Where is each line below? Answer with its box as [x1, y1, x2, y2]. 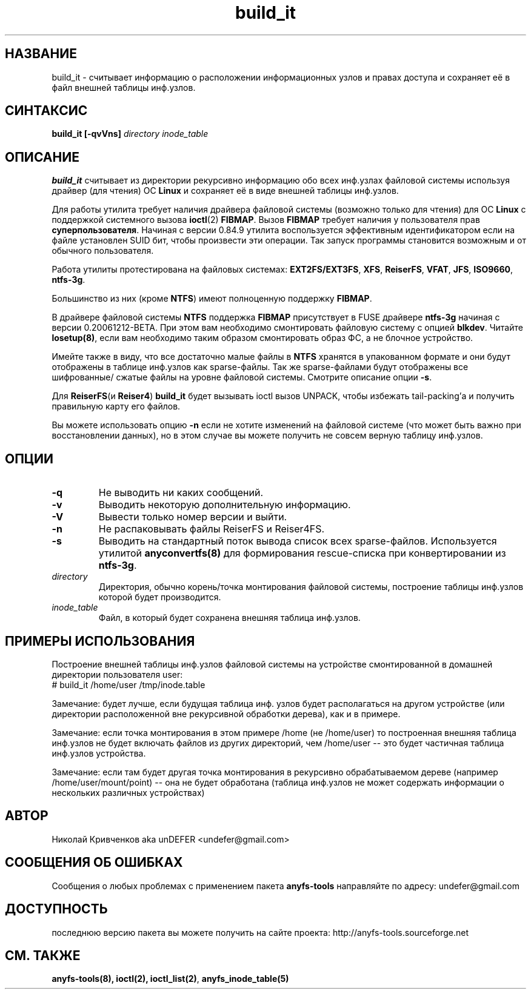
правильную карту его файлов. [52, 401, 181, 412]
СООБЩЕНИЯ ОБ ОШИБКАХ [5, 855, 183, 870]
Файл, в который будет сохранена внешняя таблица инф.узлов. [98, 612, 361, 623]
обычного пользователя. [52, 245, 154, 256]
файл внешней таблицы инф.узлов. [52, 82, 196, 93]
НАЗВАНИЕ [5, 46, 77, 62]
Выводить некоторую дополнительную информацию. [98, 499, 351, 511]
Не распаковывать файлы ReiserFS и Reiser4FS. [98, 523, 325, 535]
